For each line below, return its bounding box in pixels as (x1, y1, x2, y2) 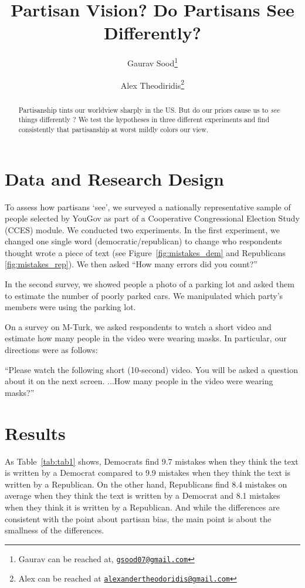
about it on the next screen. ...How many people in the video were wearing (5, 375, 273, 387)
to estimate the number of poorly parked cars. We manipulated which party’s (5, 289, 283, 301)
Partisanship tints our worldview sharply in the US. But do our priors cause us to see (18, 105, 280, 115)
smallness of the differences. (5, 524, 104, 536)
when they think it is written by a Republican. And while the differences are (5, 500, 280, 513)
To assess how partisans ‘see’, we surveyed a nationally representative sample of (5, 200, 291, 213)
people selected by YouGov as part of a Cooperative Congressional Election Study (5, 212, 300, 224)
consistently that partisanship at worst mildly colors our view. (18, 124, 209, 134)
